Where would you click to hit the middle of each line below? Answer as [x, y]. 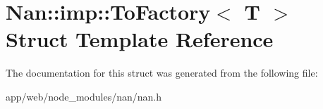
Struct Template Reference [140, 39]
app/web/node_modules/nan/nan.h [84, 96]
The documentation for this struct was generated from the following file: [162, 73]
